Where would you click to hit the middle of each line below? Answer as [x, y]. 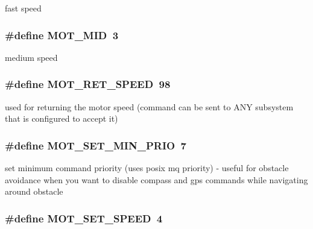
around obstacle [34, 191]
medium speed [31, 57]
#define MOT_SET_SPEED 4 [84, 218]
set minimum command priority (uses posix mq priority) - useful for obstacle [147, 168]
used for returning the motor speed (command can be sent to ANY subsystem [149, 106]
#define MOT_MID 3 [62, 35]
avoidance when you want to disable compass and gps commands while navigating [156, 179]
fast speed [23, 8]
